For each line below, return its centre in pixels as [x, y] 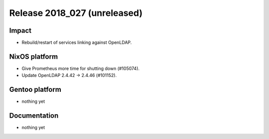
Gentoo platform [35, 90]
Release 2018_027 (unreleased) [76, 13]
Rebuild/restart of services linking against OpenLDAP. [77, 43]
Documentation [34, 116]
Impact [20, 31]
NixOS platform [34, 56]
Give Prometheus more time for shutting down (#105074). [80, 68]
